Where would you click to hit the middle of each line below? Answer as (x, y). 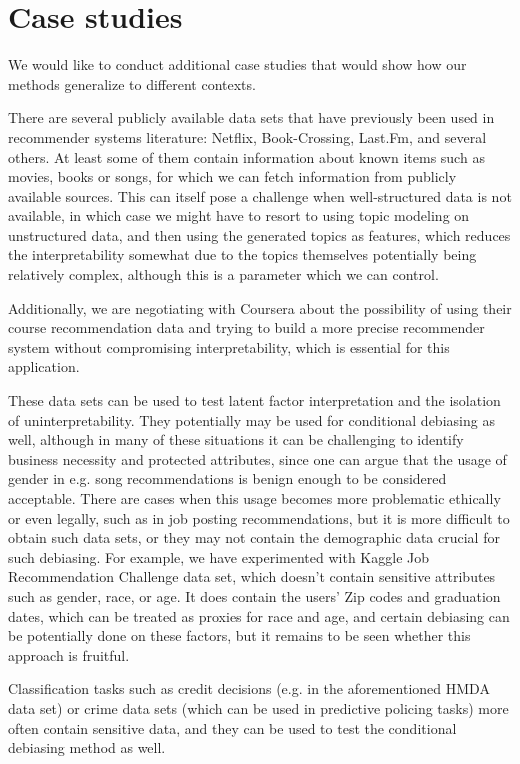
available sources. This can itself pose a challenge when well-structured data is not (260, 195)
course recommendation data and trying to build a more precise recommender (246, 327)
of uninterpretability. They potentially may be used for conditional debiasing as (251, 419)
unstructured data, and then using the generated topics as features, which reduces (259, 234)
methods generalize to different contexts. (132, 83)
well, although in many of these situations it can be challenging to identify (236, 439)
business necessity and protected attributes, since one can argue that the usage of (257, 458)
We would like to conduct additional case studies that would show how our (237, 64)
